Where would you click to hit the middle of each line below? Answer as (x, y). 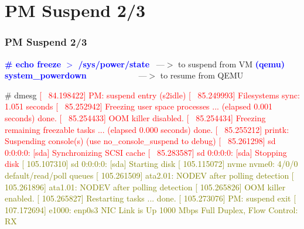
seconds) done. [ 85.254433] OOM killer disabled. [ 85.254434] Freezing (135, 117)
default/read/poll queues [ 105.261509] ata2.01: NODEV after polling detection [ (149, 175)
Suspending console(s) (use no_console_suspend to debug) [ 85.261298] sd (140, 141)
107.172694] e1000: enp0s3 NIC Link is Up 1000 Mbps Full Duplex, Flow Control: (151, 209)
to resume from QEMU (202, 75)
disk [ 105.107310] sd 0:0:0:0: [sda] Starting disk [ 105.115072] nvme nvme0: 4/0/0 (151, 164)
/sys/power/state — (121, 64)
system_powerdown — (76, 75)
